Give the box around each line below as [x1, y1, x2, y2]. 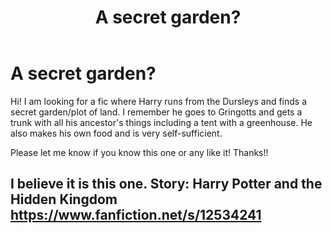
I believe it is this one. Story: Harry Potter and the [10, 176, 323, 193]
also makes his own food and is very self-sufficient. [10, 127, 223, 139]
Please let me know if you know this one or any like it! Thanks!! [10, 146, 269, 158]
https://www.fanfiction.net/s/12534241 [10, 207, 262, 224]
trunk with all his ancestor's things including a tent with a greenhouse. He [10, 116, 313, 128]
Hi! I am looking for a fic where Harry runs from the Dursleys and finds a [10, 95, 308, 107]
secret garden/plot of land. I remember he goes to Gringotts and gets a [10, 106, 303, 118]
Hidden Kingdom [10, 191, 118, 208]
